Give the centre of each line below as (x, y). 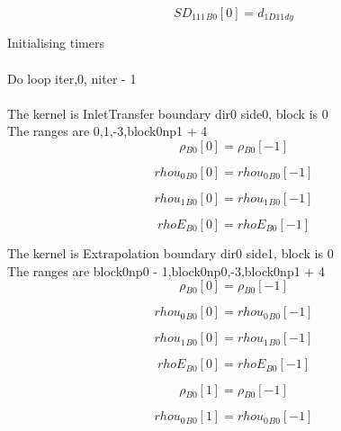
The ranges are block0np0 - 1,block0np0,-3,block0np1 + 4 (166, 270)
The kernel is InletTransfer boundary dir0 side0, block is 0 (168, 113)
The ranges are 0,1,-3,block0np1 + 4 (108, 131)
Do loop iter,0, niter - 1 (72, 78)
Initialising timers (56, 43)
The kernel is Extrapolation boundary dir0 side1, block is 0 (170, 253)
